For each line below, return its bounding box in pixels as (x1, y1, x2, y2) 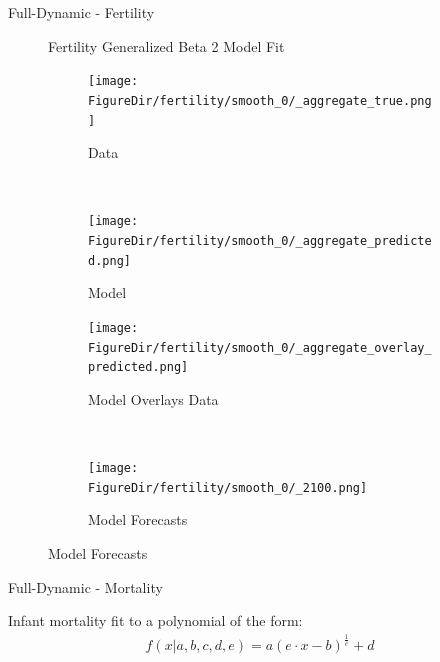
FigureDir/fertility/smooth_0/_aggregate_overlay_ (88, 340, 432, 355)
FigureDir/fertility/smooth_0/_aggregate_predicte (88, 234, 432, 248)
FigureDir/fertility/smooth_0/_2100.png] (88, 480, 368, 495)
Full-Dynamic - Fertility (8, 2, 155, 22)
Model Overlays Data (88, 388, 219, 409)
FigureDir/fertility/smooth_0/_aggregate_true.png (88, 93, 432, 108)
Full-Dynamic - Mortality (8, 576, 163, 597)
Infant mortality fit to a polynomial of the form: (8, 610, 303, 631)
